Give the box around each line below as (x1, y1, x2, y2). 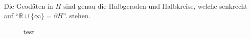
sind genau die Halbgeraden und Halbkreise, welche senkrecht (63, 1, 248, 11)
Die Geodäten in (4, 1, 53, 11)
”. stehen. (63, 10, 91, 20)
